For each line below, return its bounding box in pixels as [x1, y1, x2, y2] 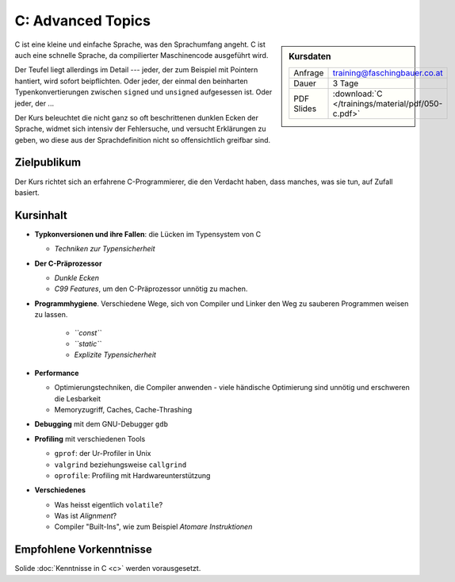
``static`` [74, 339, 102, 348]
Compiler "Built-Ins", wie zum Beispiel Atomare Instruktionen [54, 522, 253, 531]
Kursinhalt [14, 209, 67, 222]
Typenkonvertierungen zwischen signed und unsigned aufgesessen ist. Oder [14, 87, 273, 97]
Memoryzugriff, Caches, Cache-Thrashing [54, 404, 193, 414]
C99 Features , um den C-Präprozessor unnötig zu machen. [54, 284, 248, 293]
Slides [293, 103, 317, 114]
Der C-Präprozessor [34, 258, 102, 268]
